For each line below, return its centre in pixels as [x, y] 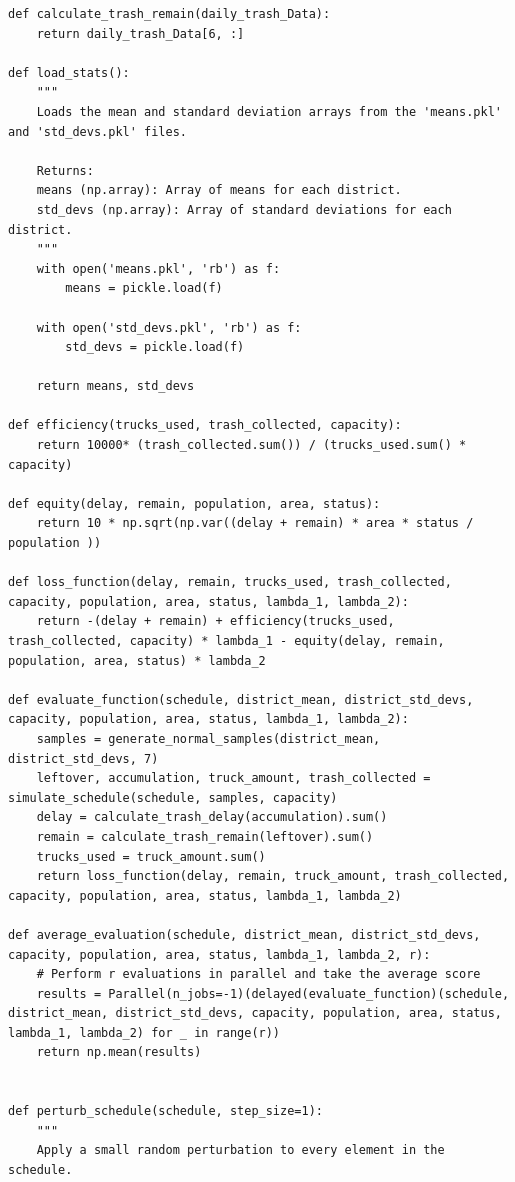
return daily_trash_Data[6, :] [140, 33]
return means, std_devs [115, 386]
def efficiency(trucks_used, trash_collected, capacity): [205, 425]
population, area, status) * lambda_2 [137, 660]
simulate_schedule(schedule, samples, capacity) [173, 797]
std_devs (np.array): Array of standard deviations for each [244, 209]
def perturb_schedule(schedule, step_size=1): [165, 1111]
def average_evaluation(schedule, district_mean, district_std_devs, [244, 934]
